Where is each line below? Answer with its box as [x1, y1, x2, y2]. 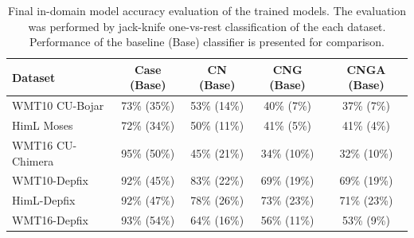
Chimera [12, 152, 54, 169]
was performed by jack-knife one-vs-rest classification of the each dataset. [28, 18, 386, 34]
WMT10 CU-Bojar [12, 97, 104, 114]
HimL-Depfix [12, 192, 76, 209]
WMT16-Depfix [12, 212, 88, 228]
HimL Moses [12, 117, 73, 134]
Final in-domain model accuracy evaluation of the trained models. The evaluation [7, 2, 407, 18]
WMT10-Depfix [12, 172, 88, 189]
